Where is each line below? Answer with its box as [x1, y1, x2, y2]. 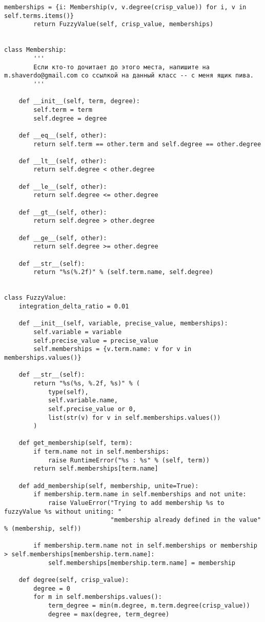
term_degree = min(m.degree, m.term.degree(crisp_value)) [48, 601, 250, 609]
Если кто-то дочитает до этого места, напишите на [33, 63, 210, 71]
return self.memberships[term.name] [33, 465, 158, 473]
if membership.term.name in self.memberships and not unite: [33, 491, 247, 498]
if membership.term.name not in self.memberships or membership [33, 542, 257, 550]
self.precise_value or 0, [48, 405, 136, 413]
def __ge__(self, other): [18, 234, 107, 242]
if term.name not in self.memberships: [33, 448, 170, 456]
